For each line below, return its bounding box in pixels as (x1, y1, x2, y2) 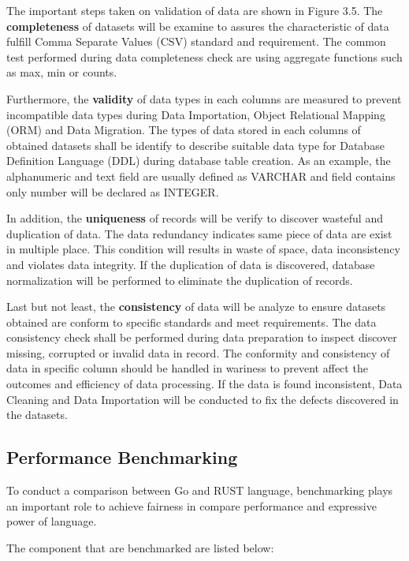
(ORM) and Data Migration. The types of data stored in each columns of (6, 122, 361, 138)
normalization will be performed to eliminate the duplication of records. (6, 271, 353, 288)
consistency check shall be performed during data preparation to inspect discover (6, 329, 397, 346)
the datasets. (6, 406, 68, 423)
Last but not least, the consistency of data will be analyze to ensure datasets (6, 298, 386, 315)
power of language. (6, 513, 97, 529)
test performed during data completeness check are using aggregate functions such (6, 48, 403, 65)
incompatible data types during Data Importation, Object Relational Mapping (6, 106, 385, 122)
